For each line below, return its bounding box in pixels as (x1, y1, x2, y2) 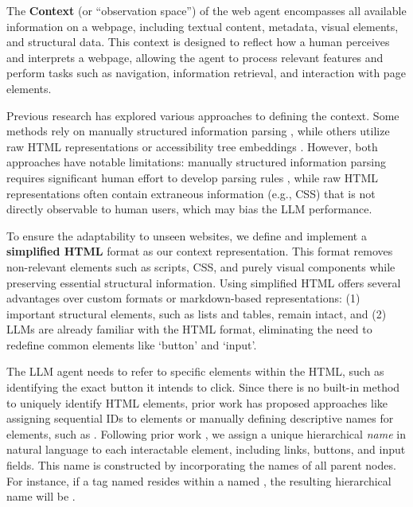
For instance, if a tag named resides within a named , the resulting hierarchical (6, 472, 392, 489)
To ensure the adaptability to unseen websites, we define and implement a (6, 227, 367, 244)
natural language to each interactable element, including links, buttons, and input (6, 441, 406, 458)
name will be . (6, 488, 76, 505)
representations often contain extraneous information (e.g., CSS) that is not (6, 185, 376, 201)
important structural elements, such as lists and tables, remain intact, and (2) (6, 305, 387, 322)
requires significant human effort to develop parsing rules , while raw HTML (6, 169, 379, 185)
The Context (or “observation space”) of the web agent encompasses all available (6, 2, 407, 18)
